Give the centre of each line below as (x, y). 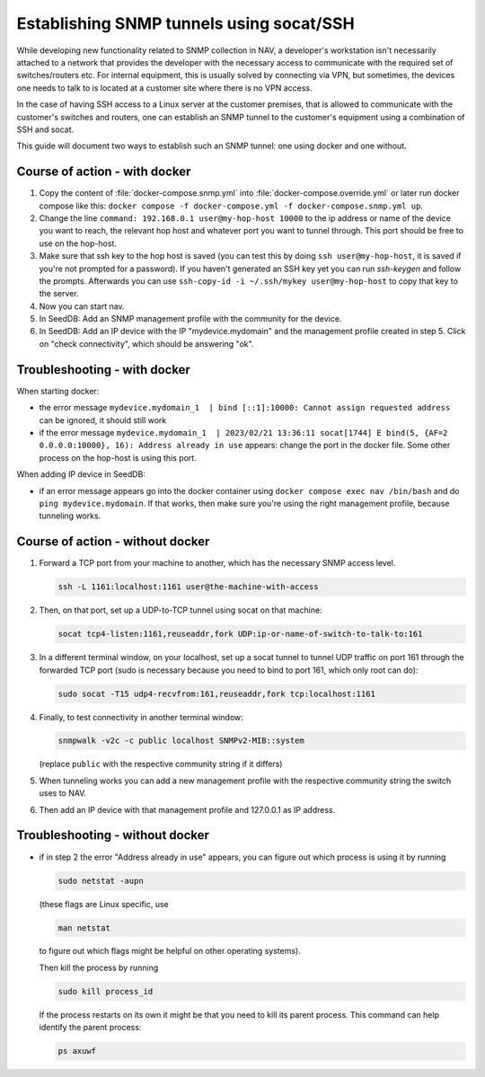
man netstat (84, 928)
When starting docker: (58, 391)
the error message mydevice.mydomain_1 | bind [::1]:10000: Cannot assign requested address (245, 408)
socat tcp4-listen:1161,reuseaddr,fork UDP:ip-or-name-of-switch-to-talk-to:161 (240, 634)
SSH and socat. (45, 129)
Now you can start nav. (82, 306)
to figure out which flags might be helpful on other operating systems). (170, 951)
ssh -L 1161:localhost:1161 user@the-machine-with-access (188, 587)
